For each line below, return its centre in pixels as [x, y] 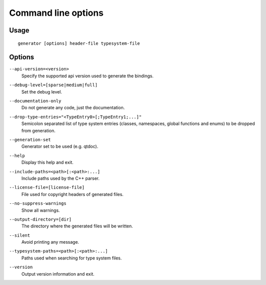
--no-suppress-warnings [38, 204]
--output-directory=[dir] [40, 219]
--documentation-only [35, 101]
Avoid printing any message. [50, 242]
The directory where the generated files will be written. [77, 226]
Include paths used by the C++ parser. [61, 178]
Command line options [56, 13]
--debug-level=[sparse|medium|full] [53, 85]
